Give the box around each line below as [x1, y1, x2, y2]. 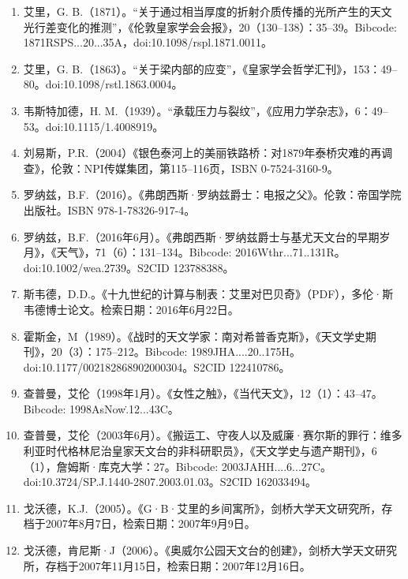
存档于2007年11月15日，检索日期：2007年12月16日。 [45, 557, 311, 573]
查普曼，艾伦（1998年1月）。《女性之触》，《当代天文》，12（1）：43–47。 [23, 385, 383, 402]
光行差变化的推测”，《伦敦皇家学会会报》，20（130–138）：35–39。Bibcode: [23, 18, 397, 35]
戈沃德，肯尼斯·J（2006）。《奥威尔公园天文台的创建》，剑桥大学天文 [23, 542, 375, 558]
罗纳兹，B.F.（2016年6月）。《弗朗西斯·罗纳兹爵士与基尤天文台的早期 [23, 228, 380, 245]
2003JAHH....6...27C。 [221, 458, 331, 474]
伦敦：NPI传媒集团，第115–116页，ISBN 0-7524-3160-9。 [51, 159, 339, 176]
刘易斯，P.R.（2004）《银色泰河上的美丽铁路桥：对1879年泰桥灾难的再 [23, 144, 382, 161]
